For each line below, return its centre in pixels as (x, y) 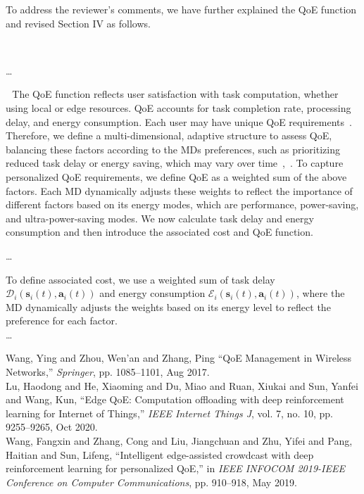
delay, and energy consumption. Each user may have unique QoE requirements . (179, 121)
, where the (320, 293)
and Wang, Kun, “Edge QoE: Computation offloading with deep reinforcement (175, 399)
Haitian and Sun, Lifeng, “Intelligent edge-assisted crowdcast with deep (160, 454)
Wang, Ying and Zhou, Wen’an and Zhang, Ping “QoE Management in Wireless (179, 358)
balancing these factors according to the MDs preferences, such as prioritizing (173, 149)
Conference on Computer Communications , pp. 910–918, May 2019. (151, 482)
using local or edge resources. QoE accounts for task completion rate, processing (178, 107)
